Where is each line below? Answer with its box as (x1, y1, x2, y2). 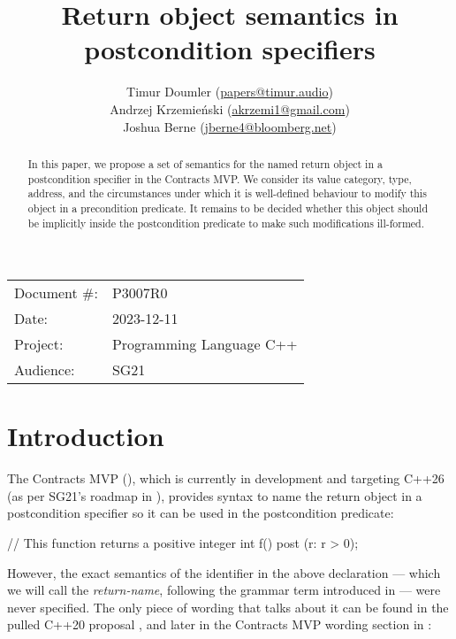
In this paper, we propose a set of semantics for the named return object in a (27, 156, 383, 171)
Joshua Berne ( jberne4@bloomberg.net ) (123, 117, 337, 135)
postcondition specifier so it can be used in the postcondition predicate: (7, 504, 394, 522)
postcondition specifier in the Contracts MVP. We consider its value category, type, (27, 171, 412, 186)
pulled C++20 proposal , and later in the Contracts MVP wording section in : (7, 615, 432, 634)
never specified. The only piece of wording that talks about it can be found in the (7, 597, 449, 616)
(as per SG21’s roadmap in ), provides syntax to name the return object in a (7, 486, 422, 504)
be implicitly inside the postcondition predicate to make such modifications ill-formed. (27, 215, 425, 230)
